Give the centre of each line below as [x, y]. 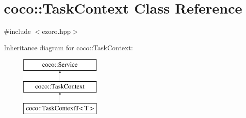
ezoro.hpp [56, 31]
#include [17, 31]
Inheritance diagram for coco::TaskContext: [68, 47]
